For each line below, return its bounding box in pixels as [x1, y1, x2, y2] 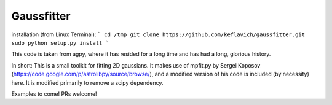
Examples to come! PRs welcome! [11, 90, 98, 98]
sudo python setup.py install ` [11, 39, 109, 46]
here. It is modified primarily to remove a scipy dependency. [11, 79, 164, 86]
